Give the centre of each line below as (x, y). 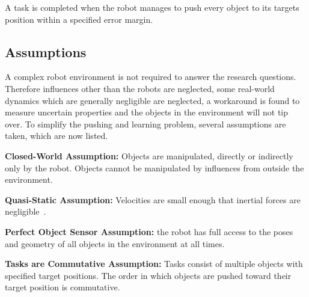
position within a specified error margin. (79, 19)
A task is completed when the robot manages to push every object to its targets (152, 7)
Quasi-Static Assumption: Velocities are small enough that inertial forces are (153, 199)
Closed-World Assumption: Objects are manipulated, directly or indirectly (149, 155)
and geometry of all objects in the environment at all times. (115, 243)
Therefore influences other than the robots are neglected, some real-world (140, 88)
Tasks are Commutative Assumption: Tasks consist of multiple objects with (154, 264)
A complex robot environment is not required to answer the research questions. (151, 77)
